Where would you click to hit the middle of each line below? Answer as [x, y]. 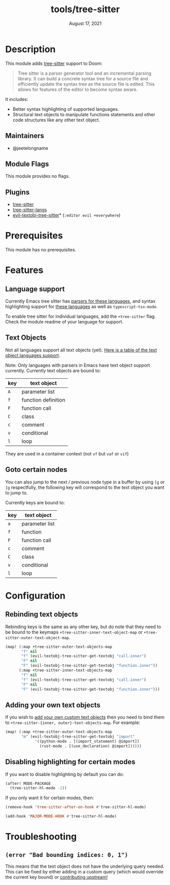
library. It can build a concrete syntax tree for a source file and [83, 78]
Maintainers [25, 136]
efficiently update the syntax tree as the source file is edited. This [86, 84]
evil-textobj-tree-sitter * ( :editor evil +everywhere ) [66, 215]
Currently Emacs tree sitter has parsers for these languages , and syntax [80, 301]
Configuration [36, 596]
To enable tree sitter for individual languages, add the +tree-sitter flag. [81, 316]
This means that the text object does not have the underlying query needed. [85, 866]
